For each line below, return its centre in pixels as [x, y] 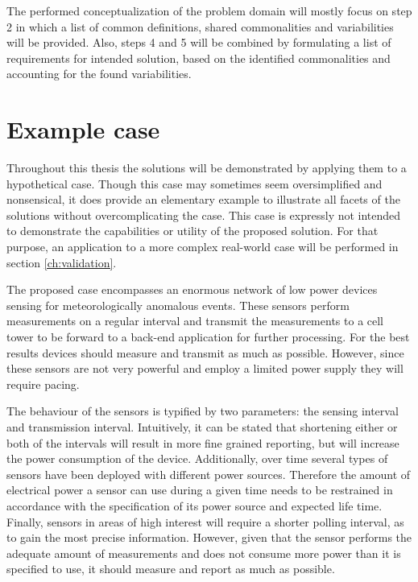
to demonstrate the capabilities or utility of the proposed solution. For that [192, 231]
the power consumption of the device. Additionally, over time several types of [197, 458]
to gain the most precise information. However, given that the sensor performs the [209, 537]
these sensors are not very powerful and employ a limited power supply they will [205, 368]
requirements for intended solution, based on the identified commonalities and [199, 58]
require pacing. [43, 384]
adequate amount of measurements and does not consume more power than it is [204, 553]
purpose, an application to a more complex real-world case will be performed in [203, 247]
